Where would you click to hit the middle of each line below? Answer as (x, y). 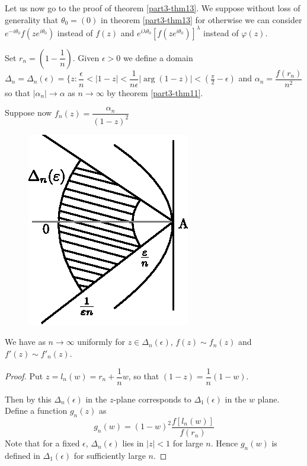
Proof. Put (24, 376)
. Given (86, 57)
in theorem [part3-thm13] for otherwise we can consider (201, 19)
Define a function (36, 410)
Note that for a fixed (42, 443)
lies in (133, 443)
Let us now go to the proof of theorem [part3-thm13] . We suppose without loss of (153, 8)
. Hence (224, 443)
